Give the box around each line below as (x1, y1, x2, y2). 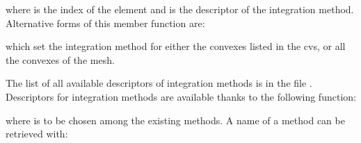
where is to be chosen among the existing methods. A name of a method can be (6, 112, 345, 127)
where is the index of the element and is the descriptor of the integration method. (6, 2, 354, 16)
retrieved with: (6, 126, 68, 141)
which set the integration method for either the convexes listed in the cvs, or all (6, 39, 346, 53)
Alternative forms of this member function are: (6, 15, 205, 30)
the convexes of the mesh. (6, 52, 115, 67)
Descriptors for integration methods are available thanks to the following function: (6, 89, 356, 103)
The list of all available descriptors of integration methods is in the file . (6, 76, 312, 90)
